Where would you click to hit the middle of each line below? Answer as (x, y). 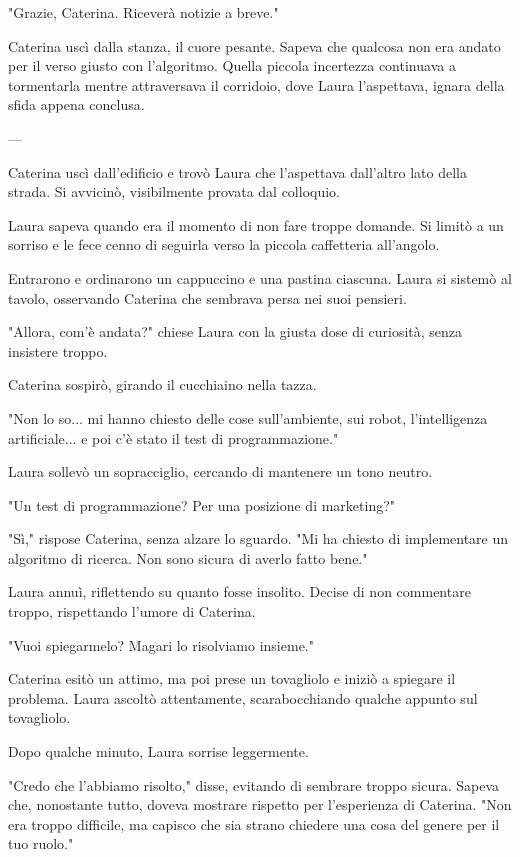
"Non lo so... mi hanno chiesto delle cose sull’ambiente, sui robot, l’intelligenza (248, 417)
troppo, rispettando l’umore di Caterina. (132, 611)
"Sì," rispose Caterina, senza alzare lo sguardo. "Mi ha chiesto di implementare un (258, 538)
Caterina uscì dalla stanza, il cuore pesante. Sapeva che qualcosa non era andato (254, 45)
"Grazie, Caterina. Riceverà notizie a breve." (143, 12)
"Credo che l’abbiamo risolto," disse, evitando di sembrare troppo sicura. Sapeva (253, 784)
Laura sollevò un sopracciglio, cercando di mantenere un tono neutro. (220, 471)
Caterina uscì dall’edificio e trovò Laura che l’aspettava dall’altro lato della (238, 171)
